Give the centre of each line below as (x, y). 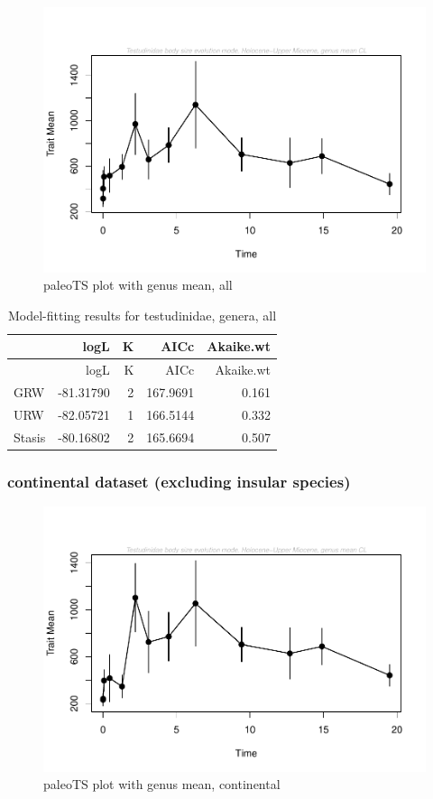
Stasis (30, 437)
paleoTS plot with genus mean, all (138, 285)
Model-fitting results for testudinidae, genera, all (142, 315)
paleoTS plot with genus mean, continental (162, 784)
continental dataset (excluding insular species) (179, 481)
